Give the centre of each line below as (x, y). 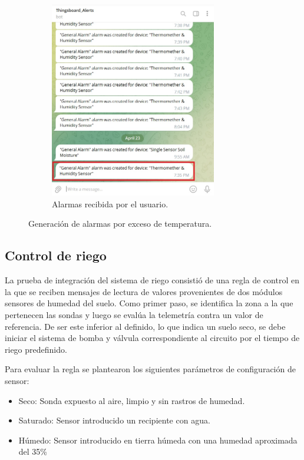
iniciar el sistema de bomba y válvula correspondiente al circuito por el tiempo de (152, 338)
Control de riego (56, 255)
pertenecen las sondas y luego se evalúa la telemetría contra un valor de (134, 315)
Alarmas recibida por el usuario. (110, 203)
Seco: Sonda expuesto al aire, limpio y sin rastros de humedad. (132, 400)
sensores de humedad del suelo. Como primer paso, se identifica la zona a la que (149, 303)
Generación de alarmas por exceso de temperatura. (120, 224)
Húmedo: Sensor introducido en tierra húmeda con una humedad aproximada (158, 440)
